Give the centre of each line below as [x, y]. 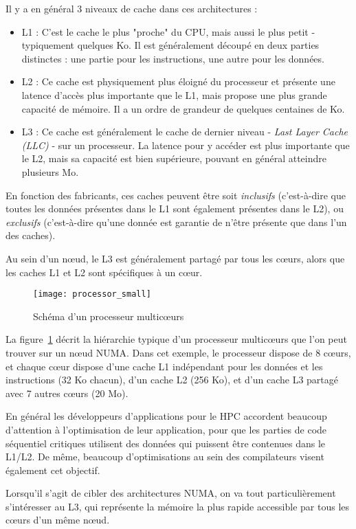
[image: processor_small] [92, 294]
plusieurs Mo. [50, 171]
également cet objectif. [53, 470]
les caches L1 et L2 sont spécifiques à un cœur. [104, 272]
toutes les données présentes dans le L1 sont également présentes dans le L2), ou [175, 209]
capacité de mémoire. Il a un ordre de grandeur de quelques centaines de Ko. [183, 108]
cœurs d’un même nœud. [58, 520]
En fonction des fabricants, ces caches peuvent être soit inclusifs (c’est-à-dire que [176, 195]
